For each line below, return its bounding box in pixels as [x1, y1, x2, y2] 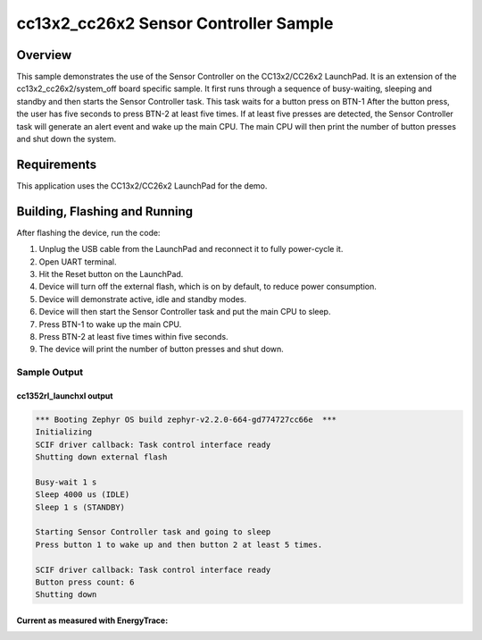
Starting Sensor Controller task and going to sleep [35, 527, 271, 537]
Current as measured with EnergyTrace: [16, 615, 169, 626]
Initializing [35, 427, 93, 437]
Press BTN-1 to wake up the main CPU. [38, 318, 182, 330]
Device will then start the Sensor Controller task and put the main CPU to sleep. [38, 307, 331, 317]
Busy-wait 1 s [35, 476, 97, 487]
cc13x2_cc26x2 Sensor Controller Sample [16, 13, 334, 33]
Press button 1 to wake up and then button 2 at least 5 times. [35, 539, 323, 550]
